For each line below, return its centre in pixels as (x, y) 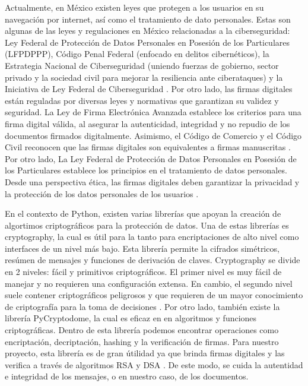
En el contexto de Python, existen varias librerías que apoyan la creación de (143, 213)
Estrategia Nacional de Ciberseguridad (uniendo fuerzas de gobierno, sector (142, 65)
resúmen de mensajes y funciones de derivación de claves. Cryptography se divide (153, 260)
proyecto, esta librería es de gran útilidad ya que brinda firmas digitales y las (145, 353)
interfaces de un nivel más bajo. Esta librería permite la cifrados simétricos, (142, 248)
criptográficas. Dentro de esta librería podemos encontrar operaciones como (142, 330)
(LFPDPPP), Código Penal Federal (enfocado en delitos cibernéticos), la (137, 54)
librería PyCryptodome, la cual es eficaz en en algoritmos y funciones (131, 318)
